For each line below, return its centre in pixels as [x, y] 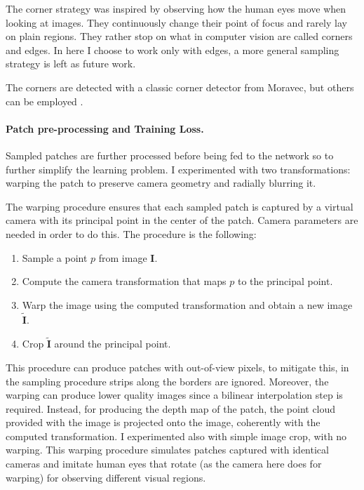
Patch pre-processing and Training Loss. [105, 128]
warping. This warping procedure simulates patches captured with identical [167, 450]
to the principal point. [285, 281]
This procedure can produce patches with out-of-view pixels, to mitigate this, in [177, 367]
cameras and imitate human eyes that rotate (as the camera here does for [164, 464]
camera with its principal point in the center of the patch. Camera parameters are [182, 220]
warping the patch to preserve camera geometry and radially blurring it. [161, 183]
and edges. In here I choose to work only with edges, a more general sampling [173, 49]
